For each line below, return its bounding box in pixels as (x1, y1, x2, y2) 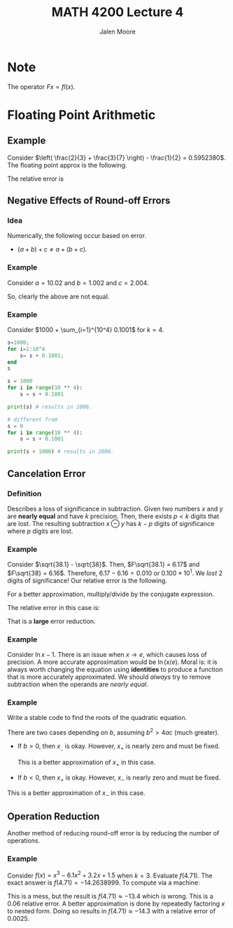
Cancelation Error (7, 467, 86, 480)
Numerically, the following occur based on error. (7, 232, 147, 240)
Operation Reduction (7, 810, 100, 823)
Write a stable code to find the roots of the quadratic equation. (7, 714, 188, 722)
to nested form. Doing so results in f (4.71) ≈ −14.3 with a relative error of (7, 907, 216, 915)
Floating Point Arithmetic (7, 106, 156, 123)
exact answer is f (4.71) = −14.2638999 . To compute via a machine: (7, 878, 200, 887)
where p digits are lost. (7, 527, 73, 535)
